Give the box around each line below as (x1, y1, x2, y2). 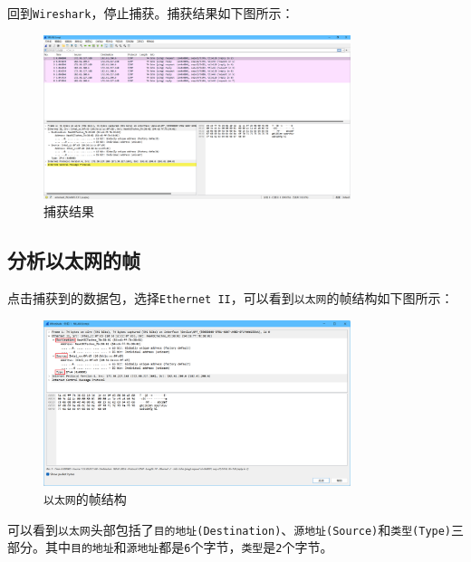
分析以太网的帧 (7, 246, 140, 274)
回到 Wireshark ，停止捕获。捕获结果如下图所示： (7, 4, 294, 22)
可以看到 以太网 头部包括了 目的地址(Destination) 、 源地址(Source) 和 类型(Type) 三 (7, 519, 465, 538)
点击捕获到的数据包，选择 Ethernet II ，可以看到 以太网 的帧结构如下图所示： (7, 288, 454, 307)
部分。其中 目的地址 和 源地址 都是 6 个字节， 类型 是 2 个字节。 (7, 538, 333, 557)
